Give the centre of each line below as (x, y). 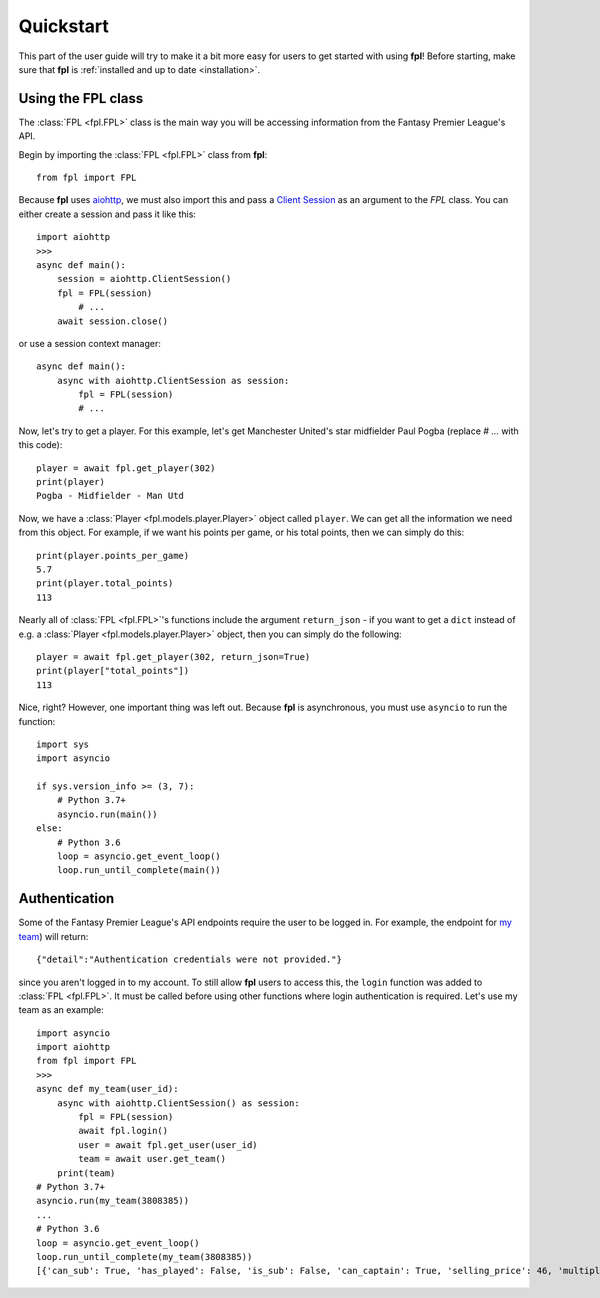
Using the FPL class (81, 98)
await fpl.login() (123, 1131)
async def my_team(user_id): (107, 1089)
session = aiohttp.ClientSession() (144, 279)
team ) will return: (53, 936)
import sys (63, 744)
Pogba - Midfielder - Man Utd (110, 496)
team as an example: (61, 1010)
